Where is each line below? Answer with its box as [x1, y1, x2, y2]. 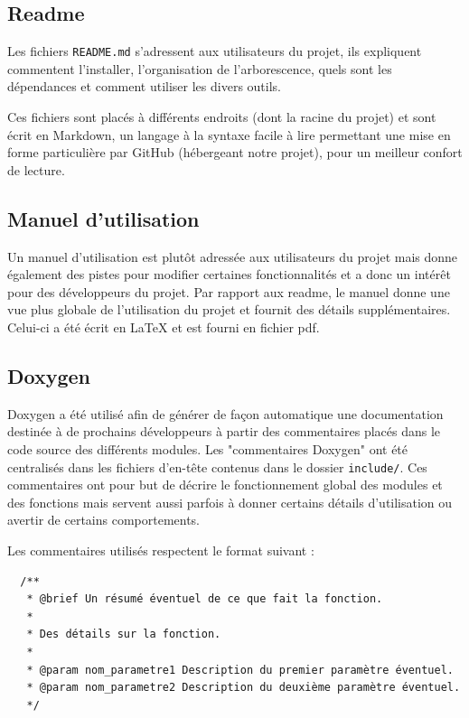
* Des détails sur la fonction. [26, 628, 221, 641]
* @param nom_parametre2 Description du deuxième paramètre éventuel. [26, 681, 461, 695]
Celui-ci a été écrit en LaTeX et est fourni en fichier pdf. [7, 318, 320, 336]
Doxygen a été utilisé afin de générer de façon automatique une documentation [7, 404, 444, 423]
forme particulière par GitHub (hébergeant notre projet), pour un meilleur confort [7, 143, 463, 162]
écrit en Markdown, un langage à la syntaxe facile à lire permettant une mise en [7, 125, 451, 144]
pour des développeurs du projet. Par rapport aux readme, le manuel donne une [7, 282, 450, 301]
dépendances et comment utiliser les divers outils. [7, 77, 281, 96]
